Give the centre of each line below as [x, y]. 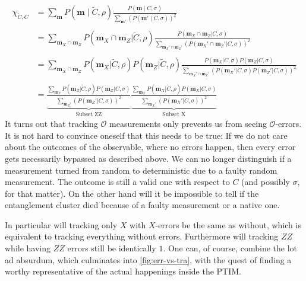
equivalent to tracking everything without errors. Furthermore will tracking [142, 236]
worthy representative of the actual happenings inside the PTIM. [123, 271]
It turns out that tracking [51, 124]
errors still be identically [112, 248]
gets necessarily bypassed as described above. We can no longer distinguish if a [148, 158]
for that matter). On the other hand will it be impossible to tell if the [132, 193]
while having [28, 248]
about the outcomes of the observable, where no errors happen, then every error [150, 147]
